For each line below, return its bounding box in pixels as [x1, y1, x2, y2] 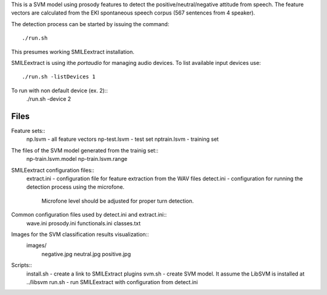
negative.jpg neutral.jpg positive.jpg [41, 250, 131, 257]
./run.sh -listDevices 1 [22, 73, 96, 80]
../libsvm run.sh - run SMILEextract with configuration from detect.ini [26, 278, 198, 285]
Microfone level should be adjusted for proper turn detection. [41, 197, 194, 205]
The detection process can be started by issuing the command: [11, 20, 170, 27]
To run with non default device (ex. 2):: [11, 87, 108, 94]
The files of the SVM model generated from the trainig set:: [11, 146, 159, 154]
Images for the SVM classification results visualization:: [11, 231, 150, 238]
